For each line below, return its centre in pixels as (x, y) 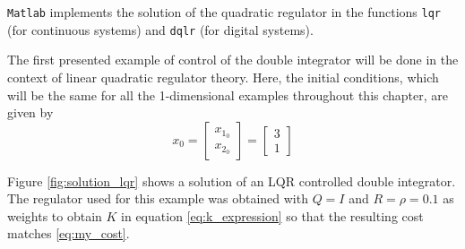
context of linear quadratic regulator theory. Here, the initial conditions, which (223, 77)
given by (30, 112)
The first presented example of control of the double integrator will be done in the (233, 60)
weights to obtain (55, 215)
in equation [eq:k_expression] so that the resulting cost (272, 215)
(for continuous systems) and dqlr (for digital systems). (160, 29)
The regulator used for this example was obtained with (158, 198)
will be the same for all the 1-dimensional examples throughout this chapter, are (228, 94)
